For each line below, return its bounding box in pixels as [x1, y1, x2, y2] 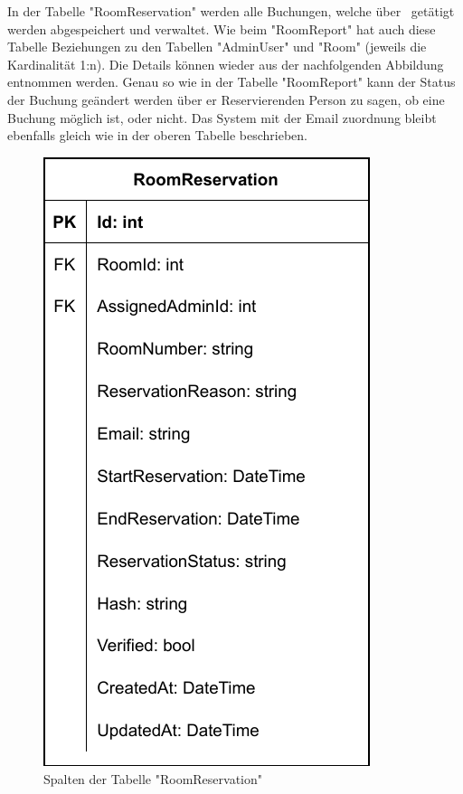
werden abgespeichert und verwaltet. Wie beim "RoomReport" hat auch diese [7, 19, 436, 38]
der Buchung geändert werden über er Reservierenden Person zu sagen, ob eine [7, 90, 445, 109]
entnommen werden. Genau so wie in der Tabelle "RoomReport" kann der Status [7, 72, 456, 91]
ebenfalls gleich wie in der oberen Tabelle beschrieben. [7, 126, 307, 145]
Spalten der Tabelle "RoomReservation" [43, 770, 263, 789]
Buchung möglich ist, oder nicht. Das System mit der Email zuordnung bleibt [7, 108, 437, 127]
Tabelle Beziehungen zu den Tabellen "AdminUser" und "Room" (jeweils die [7, 37, 427, 56]
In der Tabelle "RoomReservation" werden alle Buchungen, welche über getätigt [7, 2, 455, 20]
